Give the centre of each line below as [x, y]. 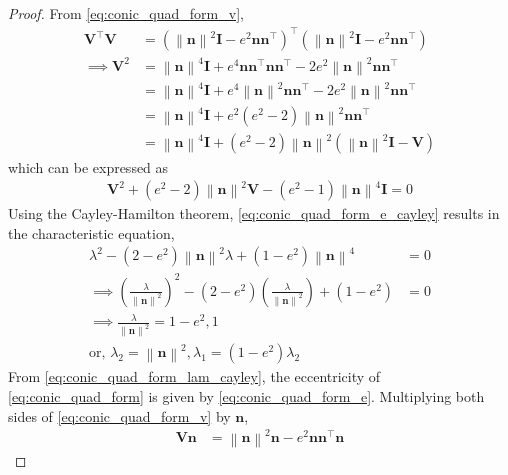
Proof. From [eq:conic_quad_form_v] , [126, 13]
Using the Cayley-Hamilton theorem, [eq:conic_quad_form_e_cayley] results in [254, 213]
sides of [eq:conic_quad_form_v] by [119, 415]
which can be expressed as [88, 166]
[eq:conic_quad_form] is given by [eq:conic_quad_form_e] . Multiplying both [246, 395]
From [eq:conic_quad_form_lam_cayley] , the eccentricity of [194, 376]
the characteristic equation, [91, 232]
